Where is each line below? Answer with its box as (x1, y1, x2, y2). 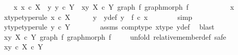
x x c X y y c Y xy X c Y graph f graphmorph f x (13, 2, 234, 12)
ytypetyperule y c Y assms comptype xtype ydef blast (4, 21, 215, 32)
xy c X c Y (4, 41, 43, 52)
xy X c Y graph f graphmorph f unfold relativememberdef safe (4, 31, 226, 42)
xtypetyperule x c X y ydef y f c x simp (4, 11, 193, 22)
